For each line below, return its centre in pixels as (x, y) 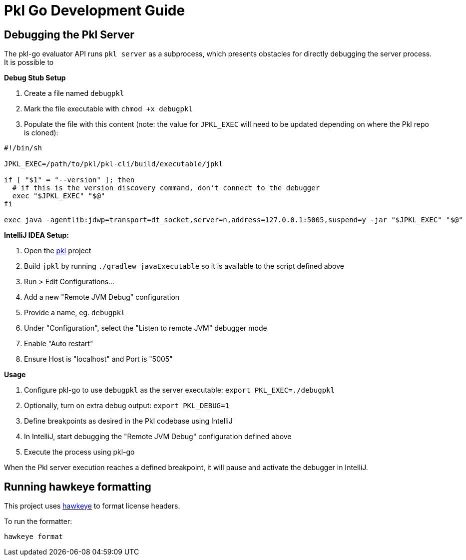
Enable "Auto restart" (59, 344)
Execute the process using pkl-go (79, 452)
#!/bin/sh (23, 148)
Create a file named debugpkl (74, 93)
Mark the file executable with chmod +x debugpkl (108, 109)
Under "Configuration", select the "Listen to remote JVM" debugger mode (146, 328)
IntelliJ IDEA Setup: (37, 235)
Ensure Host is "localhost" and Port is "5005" (98, 359)
